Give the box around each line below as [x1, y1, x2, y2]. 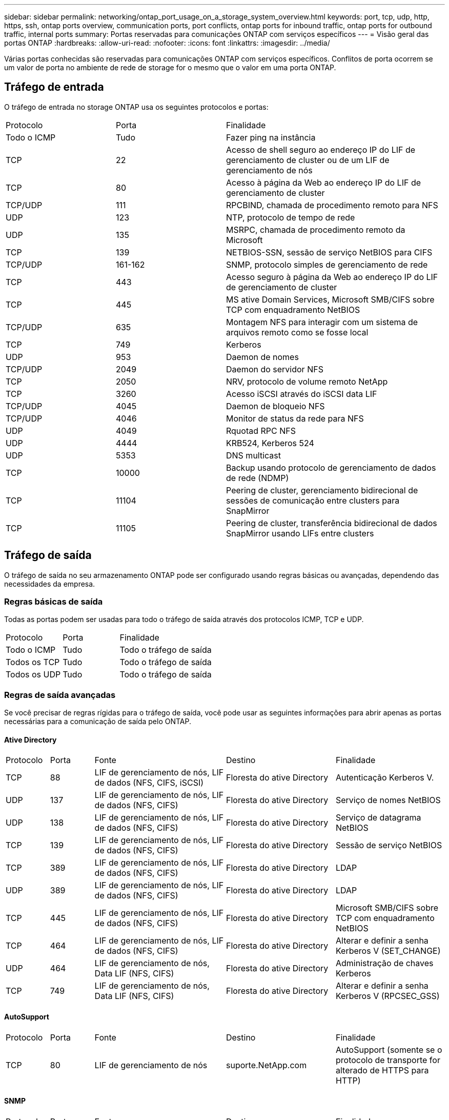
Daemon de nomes [226, 351, 299, 362]
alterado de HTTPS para [335, 1065, 429, 1075]
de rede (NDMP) [226, 472, 289, 483]
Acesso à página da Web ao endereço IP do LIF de [226, 177, 421, 188]
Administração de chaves [335, 958, 434, 969]
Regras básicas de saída [4, 596, 103, 607]
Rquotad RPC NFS [226, 425, 296, 436]
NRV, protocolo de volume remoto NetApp [226, 376, 388, 387]
